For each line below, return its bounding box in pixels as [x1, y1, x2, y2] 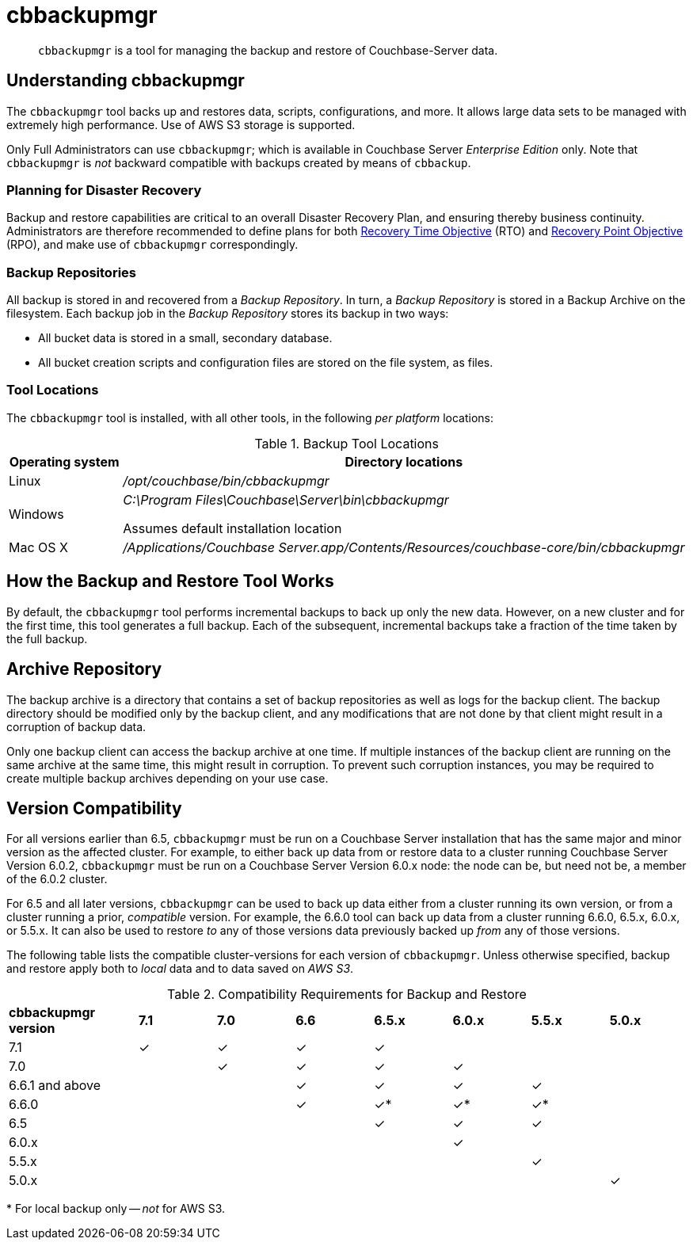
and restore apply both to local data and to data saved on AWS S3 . [6, 962, 354, 976]
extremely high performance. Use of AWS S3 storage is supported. [6, 117, 356, 131]
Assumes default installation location [123, 520, 342, 536]
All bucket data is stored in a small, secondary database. [38, 331, 333, 345]
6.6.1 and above [9, 1077, 101, 1094]
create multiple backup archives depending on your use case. [6, 771, 329, 785]
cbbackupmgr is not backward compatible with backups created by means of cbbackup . [6, 155, 471, 170]
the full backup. [6, 631, 88, 646]
